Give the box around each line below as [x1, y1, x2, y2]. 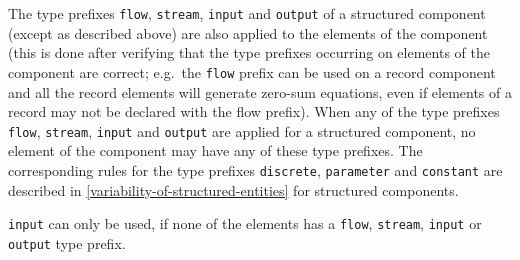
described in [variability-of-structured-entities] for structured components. [8, 179, 459, 200]
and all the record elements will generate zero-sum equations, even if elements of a [8, 81, 512, 102]
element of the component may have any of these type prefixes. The [8, 140, 423, 161]
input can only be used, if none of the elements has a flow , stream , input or [8, 213, 482, 234]
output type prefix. [8, 232, 126, 253]
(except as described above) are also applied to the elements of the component [8, 22, 488, 43]
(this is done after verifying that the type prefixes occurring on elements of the [8, 42, 490, 63]
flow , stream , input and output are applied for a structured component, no [8, 120, 476, 141]
